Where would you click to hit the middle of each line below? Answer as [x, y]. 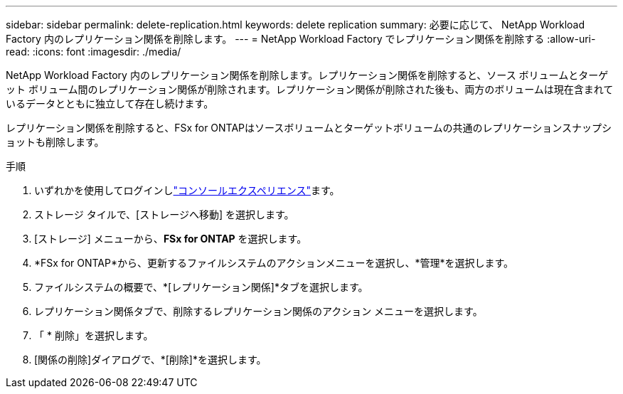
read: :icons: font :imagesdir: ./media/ [94, 52]
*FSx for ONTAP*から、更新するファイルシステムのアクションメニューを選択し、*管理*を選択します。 [274, 263]
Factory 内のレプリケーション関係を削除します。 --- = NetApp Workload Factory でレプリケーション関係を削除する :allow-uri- [301, 39]
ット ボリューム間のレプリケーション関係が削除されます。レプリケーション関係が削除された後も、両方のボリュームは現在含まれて [310, 89]
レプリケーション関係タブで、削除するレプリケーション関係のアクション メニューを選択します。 [259, 311]
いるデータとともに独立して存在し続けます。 [110, 103]
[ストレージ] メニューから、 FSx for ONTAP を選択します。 [171, 239]
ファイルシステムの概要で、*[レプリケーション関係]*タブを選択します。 [201, 287]
